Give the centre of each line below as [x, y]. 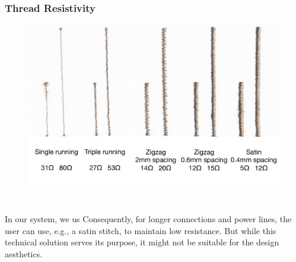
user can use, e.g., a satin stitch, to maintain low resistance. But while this [141, 230]
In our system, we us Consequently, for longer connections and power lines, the [148, 219]
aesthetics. [24, 254]
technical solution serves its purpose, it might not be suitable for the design [142, 242]
